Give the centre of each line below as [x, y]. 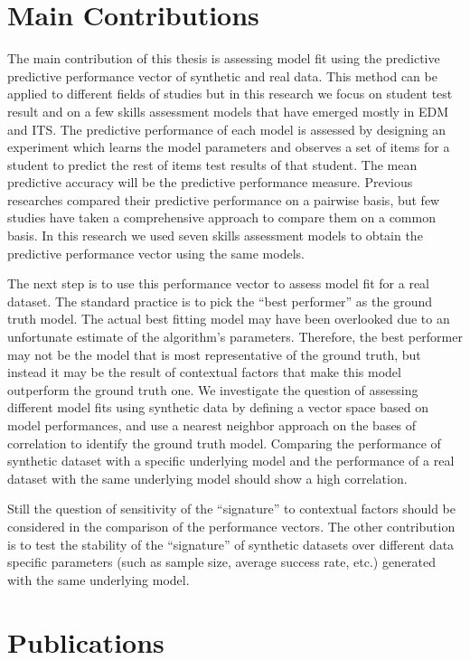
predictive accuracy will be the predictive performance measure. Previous [210, 182]
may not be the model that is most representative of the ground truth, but [214, 354]
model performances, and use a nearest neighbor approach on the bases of [212, 425]
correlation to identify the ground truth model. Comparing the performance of [224, 443]
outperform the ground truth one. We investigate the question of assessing [213, 389]
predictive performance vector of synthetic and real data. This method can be [222, 75]
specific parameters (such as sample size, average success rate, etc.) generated [222, 562]
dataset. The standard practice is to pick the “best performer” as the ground [220, 301]
